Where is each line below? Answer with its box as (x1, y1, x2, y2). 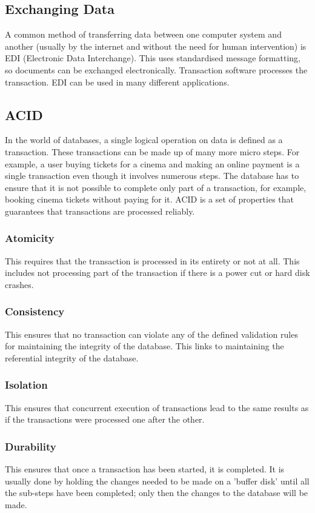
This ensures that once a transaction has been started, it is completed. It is (5, 463, 285, 475)
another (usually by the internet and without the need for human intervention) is (5, 39, 307, 52)
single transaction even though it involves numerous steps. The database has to (5, 169, 299, 182)
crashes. (5, 278, 34, 290)
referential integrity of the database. (5, 351, 139, 364)
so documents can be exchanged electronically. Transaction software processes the (5, 63, 308, 76)
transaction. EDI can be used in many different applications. (5, 75, 230, 88)
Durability (5, 438, 56, 454)
